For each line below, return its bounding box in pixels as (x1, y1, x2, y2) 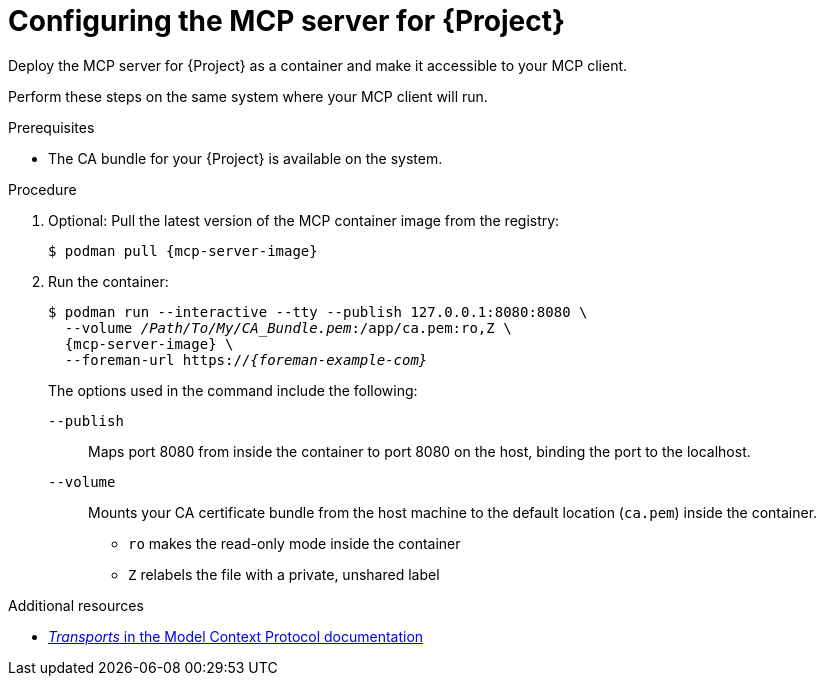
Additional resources (8, 596, 144, 614)
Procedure (8, 180, 77, 198)
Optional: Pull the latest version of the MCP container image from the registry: (48, 211, 560, 229)
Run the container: (48, 272, 169, 290)
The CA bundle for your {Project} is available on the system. (48, 149, 443, 167)
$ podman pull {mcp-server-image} (48, 242, 318, 259)
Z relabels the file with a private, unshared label (128, 565, 440, 583)
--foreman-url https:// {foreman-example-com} (64, 351, 428, 368)
